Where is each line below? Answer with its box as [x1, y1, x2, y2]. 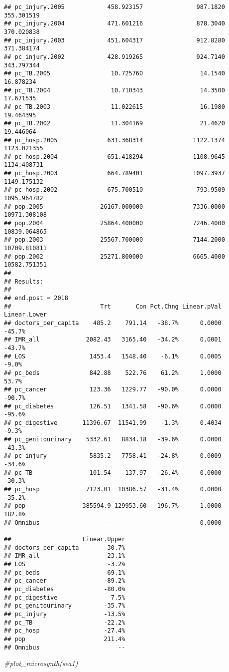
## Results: [4, 278, 43, 285]
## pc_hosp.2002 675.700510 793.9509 [4, 186, 225, 194]
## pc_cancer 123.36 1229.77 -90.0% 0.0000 [4, 386, 222, 393]
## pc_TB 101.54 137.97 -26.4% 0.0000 [4, 469, 222, 476]
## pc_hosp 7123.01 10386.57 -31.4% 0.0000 [4, 486, 222, 493]
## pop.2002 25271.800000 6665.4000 [4, 253, 225, 260]
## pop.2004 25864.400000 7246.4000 [4, 220, 225, 227]
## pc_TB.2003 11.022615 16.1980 [4, 103, 225, 110]
